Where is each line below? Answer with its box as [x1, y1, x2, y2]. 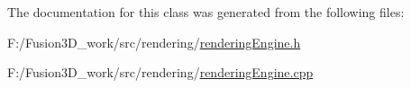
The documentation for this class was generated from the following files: [7, 3, 405, 21]
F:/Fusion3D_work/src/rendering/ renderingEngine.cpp [7, 63, 314, 82]
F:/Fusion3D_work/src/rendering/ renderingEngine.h [7, 32, 301, 51]
